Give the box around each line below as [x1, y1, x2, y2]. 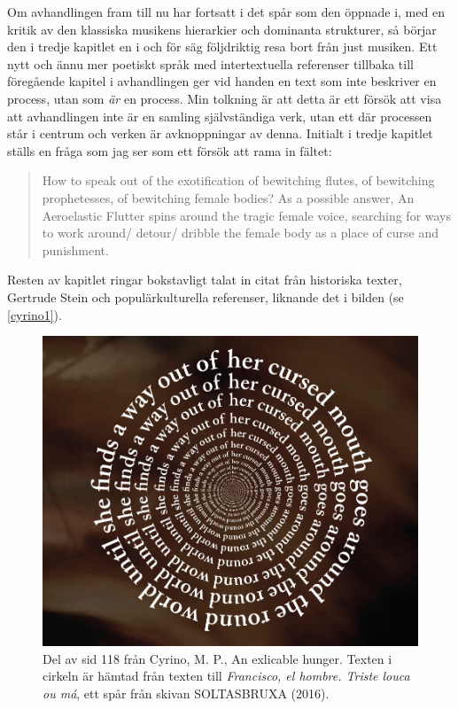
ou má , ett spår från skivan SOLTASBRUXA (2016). [43, 683, 330, 702]
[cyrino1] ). [7, 305, 62, 323]
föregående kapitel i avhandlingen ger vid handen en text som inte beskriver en [7, 72, 437, 90]
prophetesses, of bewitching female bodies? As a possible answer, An [42, 188, 415, 206]
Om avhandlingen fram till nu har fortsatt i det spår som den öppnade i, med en [7, 3, 445, 20]
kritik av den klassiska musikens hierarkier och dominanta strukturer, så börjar [7, 19, 437, 38]
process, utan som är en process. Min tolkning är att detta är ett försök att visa [7, 89, 442, 107]
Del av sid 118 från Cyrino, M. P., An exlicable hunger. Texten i [43, 649, 392, 667]
